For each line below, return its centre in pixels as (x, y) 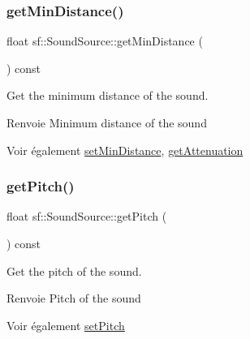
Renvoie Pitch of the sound (74, 298)
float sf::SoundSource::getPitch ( (87, 216)
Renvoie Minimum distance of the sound (107, 122)
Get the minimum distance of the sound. (108, 95)
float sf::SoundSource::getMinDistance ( (105, 41)
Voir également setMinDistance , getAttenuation (125, 150)
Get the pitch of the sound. (74, 270)
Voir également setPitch (66, 325)
